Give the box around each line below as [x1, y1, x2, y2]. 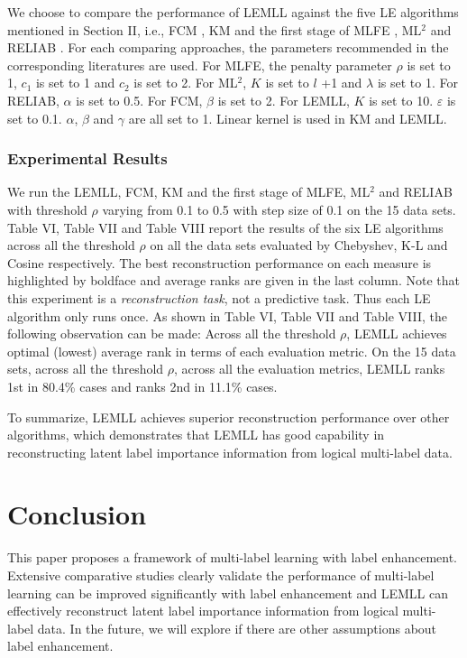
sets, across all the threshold [7, 359, 164, 378]
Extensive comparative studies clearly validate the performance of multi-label [7, 566, 435, 584]
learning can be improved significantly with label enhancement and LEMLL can [7, 583, 449, 602]
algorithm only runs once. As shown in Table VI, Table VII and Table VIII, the [7, 306, 447, 325]
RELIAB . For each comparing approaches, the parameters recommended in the [7, 38, 449, 57]
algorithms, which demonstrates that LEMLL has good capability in [7, 425, 385, 444]
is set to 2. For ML [133, 73, 238, 92]
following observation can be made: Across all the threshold [7, 324, 336, 343]
